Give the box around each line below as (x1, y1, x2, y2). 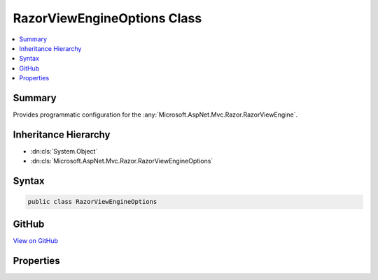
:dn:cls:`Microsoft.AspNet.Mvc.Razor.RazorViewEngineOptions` (30, 157, 213, 165)
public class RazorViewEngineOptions (27, 198, 157, 206)
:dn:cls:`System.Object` (30, 147, 98, 155)
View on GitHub (13, 236, 59, 244)
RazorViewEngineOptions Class (13, 10, 202, 26)
